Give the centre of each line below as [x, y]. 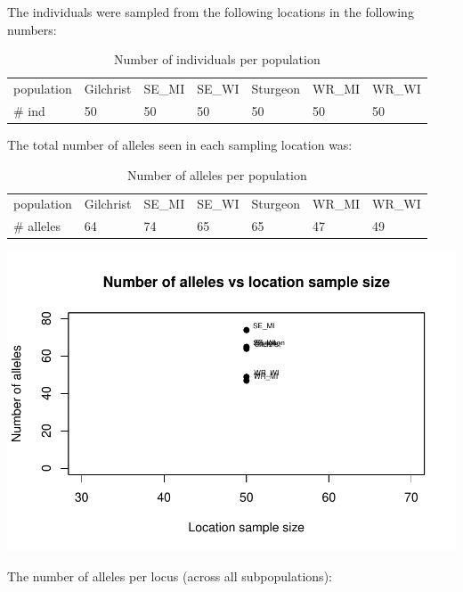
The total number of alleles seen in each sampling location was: [180, 144]
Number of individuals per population [217, 59]
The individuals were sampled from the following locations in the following [211, 12]
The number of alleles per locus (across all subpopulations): [170, 576]
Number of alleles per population [217, 174]
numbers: [32, 29]
